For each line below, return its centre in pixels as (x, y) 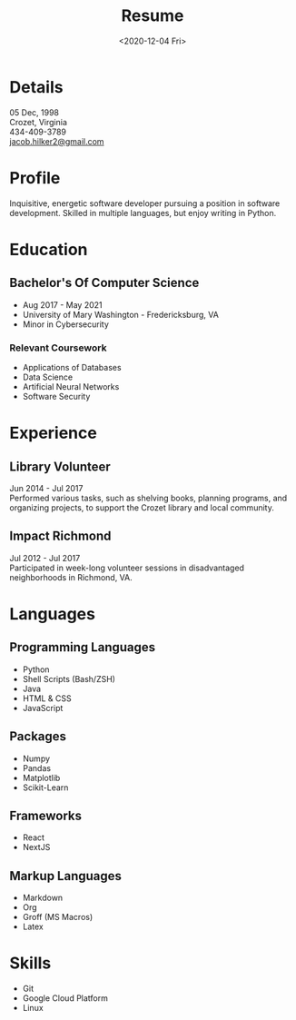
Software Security (56, 396)
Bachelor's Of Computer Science (104, 283)
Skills (30, 963)
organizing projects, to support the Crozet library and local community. (142, 507)
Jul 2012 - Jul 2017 (45, 558)
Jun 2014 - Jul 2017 (46, 488)
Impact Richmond (60, 536)
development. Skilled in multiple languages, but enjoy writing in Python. (143, 213)
